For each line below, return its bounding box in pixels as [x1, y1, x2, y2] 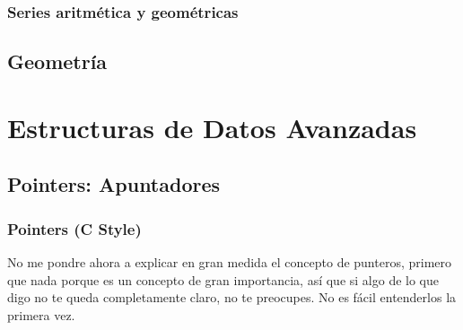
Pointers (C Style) [7, 217, 142, 239]
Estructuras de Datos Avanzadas [7, 109, 417, 145]
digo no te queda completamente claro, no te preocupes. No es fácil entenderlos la [7, 288, 457, 307]
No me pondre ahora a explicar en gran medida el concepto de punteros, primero [7, 253, 452, 271]
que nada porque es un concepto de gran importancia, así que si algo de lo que [7, 270, 440, 289]
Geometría [7, 48, 108, 75]
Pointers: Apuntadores [7, 170, 221, 198]
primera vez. [7, 305, 75, 324]
